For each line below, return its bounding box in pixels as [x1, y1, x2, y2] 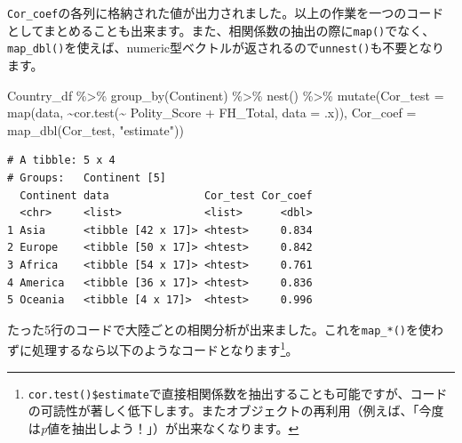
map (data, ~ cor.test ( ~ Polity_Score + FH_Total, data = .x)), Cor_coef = [7, 103, 417, 122]
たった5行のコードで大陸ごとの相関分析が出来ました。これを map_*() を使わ [7, 319, 443, 338]
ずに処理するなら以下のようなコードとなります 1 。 [7, 338, 299, 358]
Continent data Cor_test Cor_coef [20, 189, 313, 202]
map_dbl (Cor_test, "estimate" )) [7, 120, 184, 139]
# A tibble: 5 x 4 [7, 154, 115, 167]
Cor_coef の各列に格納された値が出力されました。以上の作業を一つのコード [7, 4, 444, 21]
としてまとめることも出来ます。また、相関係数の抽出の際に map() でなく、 [7, 20, 435, 39]
